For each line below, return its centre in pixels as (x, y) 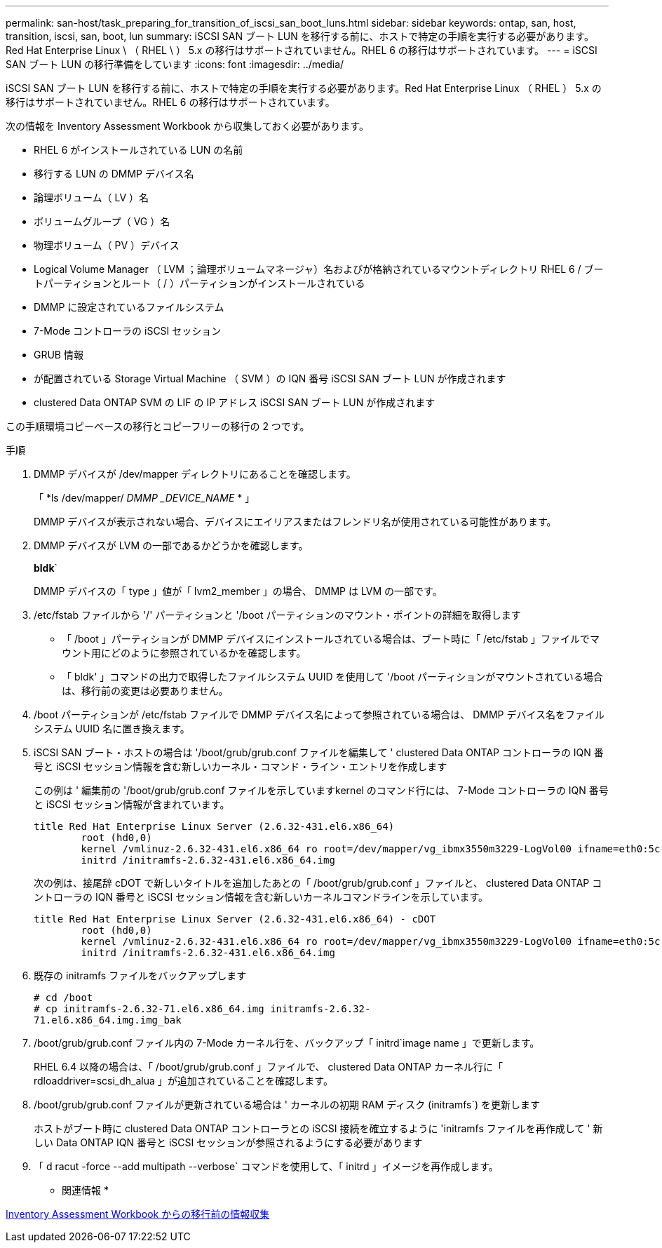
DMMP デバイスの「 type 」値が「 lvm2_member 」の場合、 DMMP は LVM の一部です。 (238, 591)
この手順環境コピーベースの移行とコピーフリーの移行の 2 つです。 (158, 426)
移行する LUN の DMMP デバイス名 (114, 174)
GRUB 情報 (59, 355)
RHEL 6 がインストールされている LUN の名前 (139, 150)
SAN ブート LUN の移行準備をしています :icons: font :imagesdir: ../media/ (175, 64)
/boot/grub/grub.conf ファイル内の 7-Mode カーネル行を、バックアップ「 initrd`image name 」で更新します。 (287, 1043)
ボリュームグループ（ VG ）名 (102, 221)
